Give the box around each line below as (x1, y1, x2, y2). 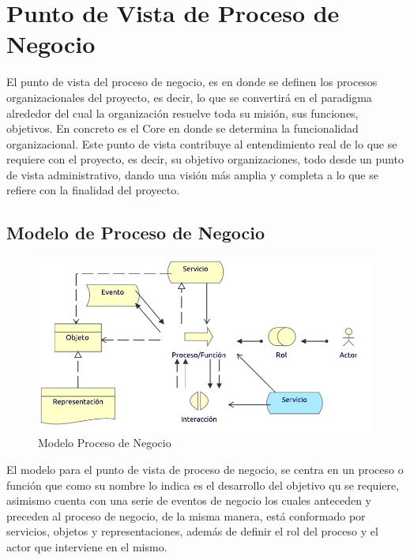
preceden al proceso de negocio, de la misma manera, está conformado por (6, 507, 366, 524)
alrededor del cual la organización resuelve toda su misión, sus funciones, (6, 104, 359, 121)
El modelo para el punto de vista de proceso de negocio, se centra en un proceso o (6, 461, 404, 478)
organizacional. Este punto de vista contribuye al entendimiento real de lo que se (6, 135, 397, 152)
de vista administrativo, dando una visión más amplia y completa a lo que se (6, 166, 378, 182)
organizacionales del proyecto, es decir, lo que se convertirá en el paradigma (6, 88, 372, 105)
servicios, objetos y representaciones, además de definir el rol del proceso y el (6, 523, 378, 539)
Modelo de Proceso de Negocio (6, 220, 265, 245)
